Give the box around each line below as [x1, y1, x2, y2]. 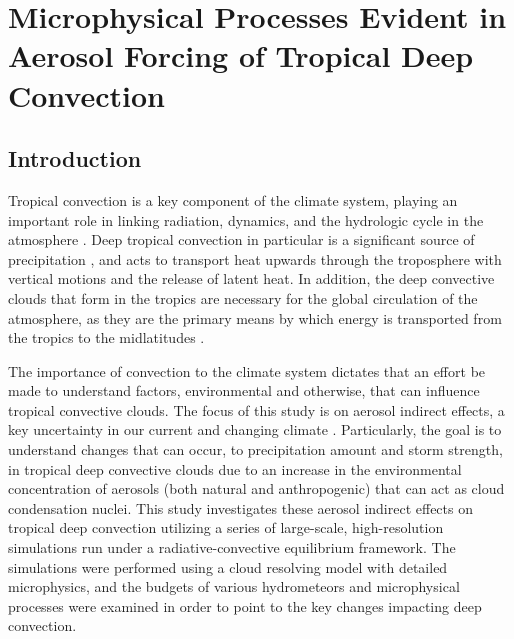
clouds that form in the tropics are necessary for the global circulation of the [8, 287, 478, 308]
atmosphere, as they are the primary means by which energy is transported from [8, 307, 502, 328]
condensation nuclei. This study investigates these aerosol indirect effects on [8, 497, 473, 518]
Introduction [8, 143, 142, 174]
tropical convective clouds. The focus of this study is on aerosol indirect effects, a [8, 399, 505, 420]
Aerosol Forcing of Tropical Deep [8, 35, 474, 76]
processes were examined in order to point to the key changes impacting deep [8, 595, 482, 616]
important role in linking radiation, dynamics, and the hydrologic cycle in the [8, 209, 484, 230]
